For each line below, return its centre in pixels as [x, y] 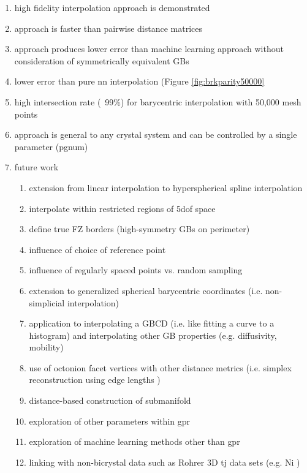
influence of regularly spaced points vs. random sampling [136, 270]
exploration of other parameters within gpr [110, 421]
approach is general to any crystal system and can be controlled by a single [156, 134]
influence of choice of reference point [97, 249]
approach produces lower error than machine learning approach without [149, 49]
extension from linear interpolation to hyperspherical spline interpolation [166, 187]
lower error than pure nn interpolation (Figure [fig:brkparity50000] [139, 81]
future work [36, 167]
